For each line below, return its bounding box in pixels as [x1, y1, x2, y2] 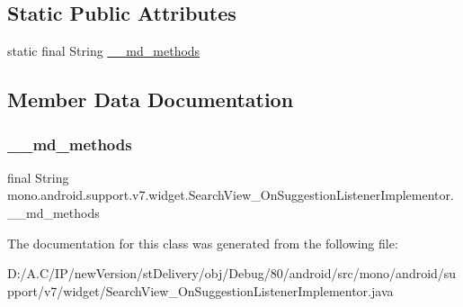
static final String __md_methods [7, 41, 200, 60]
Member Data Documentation [7, 86, 294, 113]
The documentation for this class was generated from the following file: [7, 233, 398, 252]
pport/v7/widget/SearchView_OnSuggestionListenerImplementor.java [7, 281, 394, 300]
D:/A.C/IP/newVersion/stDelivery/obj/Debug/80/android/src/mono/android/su [7, 264, 457, 283]
